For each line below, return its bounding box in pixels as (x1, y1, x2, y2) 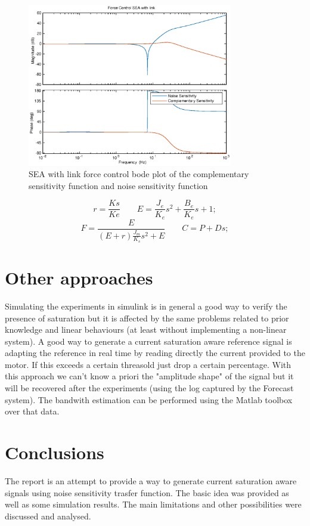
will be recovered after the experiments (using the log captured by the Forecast (5, 382, 294, 394)
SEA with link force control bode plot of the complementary (29, 168, 249, 180)
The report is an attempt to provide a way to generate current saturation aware (5, 474, 297, 487)
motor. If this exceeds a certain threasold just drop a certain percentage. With (5, 358, 292, 370)
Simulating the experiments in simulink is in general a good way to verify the (5, 299, 287, 312)
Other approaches (5, 265, 153, 289)
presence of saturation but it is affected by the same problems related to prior (5, 311, 289, 324)
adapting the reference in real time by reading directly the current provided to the (5, 346, 305, 359)
